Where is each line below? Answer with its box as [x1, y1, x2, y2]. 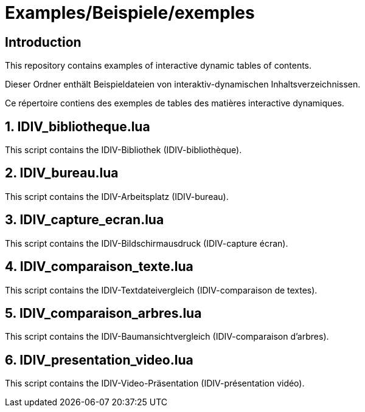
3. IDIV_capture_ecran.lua [5, 212, 164, 228]
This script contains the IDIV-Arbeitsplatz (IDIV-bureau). [5, 191, 229, 202]
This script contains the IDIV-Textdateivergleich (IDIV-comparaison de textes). [5, 284, 318, 295]
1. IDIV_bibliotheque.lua [5, 118, 150, 134]
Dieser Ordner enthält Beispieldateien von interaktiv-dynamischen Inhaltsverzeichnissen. [5, 79, 361, 90]
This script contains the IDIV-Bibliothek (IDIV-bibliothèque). [5, 145, 242, 156]
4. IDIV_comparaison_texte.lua [5, 259, 193, 275]
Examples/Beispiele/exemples [5, 2, 255, 23]
